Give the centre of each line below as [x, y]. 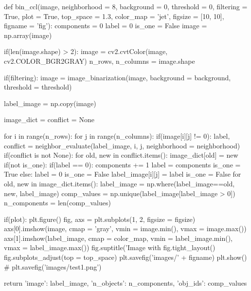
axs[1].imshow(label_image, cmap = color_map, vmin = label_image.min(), [118, 238]
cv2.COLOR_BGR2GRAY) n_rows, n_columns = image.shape [99, 61]
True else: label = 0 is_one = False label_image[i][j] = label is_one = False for [123, 174]
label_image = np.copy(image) [50, 103]
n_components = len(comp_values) [57, 203]
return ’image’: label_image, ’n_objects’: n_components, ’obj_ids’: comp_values [125, 283]
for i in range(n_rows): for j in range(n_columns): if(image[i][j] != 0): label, [117, 136]
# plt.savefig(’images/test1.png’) [53, 266]
